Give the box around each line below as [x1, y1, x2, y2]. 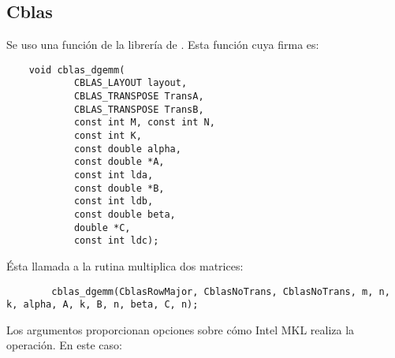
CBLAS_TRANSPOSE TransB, [73, 103, 204, 115]
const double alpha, [73, 143, 181, 155]
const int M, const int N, [73, 117, 215, 129]
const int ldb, [73, 196, 154, 207]
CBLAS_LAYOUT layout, [73, 77, 188, 89]
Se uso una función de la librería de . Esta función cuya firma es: [6, 36, 319, 53]
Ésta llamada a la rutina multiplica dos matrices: [6, 257, 244, 274]
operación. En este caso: [6, 337, 122, 353]
